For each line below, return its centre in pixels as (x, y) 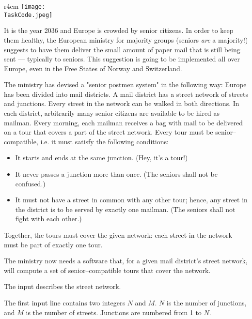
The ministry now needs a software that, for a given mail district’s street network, (126, 261)
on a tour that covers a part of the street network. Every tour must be (109, 132)
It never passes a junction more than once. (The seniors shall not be (116, 174)
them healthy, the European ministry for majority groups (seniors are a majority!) (126, 39)
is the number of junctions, (206, 302)
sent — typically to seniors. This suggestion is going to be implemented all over (122, 59)
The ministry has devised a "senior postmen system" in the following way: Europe (125, 84)
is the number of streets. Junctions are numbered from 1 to (114, 312)
